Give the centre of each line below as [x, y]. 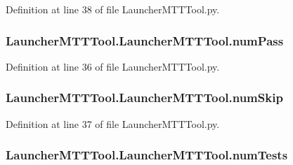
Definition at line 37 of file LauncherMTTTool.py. [113, 123]
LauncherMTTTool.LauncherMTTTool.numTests [147, 155]
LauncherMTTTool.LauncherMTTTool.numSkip [144, 98]
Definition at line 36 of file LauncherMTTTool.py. [113, 66]
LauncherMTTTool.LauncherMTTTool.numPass [145, 40]
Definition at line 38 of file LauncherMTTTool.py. [113, 9]
